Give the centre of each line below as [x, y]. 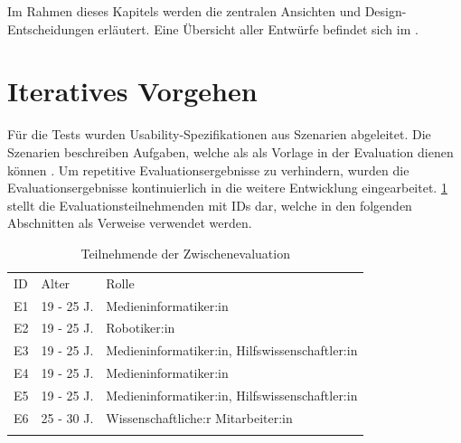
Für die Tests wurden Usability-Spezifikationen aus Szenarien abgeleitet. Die [219, 134]
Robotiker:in [141, 328]
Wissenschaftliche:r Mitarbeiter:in [199, 417]
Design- [386, 11]
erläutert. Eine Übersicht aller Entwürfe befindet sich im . [258, 28]
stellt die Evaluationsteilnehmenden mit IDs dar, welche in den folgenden [210, 205]
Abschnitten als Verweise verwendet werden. [130, 223]
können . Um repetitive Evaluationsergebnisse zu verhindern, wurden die [208, 170]
